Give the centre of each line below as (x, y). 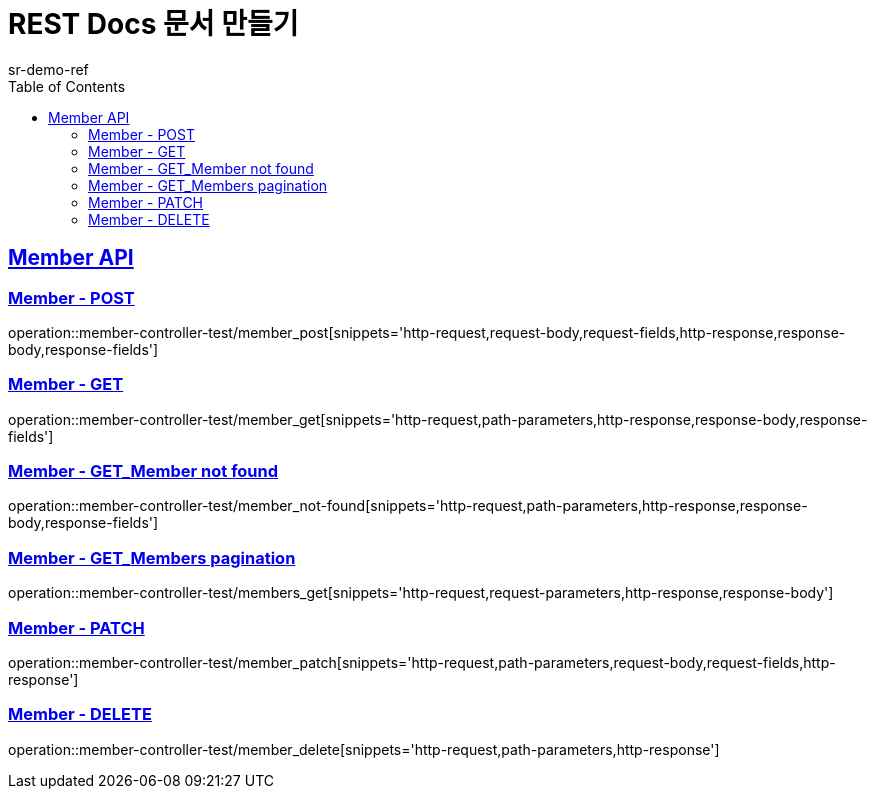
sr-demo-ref (48, 69)
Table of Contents (67, 86)
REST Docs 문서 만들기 (153, 24)
